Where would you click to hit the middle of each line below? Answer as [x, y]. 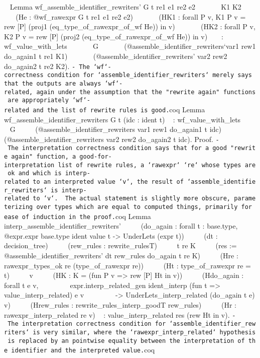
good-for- [96, 157]
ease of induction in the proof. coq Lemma [78, 216]
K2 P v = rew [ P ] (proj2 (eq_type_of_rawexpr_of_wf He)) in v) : [114, 36]
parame [245, 199]
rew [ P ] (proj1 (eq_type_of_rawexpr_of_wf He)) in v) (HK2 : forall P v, [130, 26]
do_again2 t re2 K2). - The [47, 66]
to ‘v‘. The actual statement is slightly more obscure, [132, 199]
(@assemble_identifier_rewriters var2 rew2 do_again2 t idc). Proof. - [112, 139]
